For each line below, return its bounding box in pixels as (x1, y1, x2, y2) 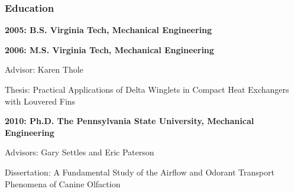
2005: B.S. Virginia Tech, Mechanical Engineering (5, 24, 212, 36)
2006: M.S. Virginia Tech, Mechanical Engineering (5, 43, 214, 56)
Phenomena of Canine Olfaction (5, 177, 121, 190)
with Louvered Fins (5, 95, 76, 107)
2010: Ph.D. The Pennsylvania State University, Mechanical (5, 115, 254, 127)
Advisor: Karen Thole (5, 63, 83, 76)
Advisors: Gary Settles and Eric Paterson (5, 146, 154, 158)
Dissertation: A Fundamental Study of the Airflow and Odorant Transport (5, 165, 274, 178)
